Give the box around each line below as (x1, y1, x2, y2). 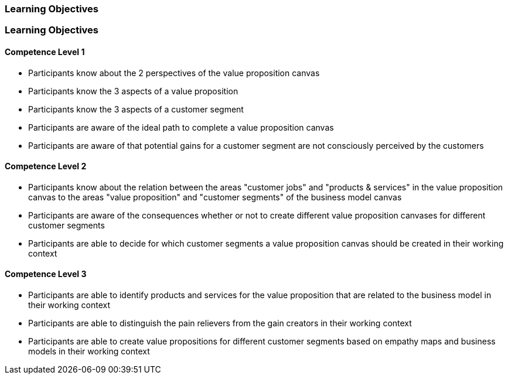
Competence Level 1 (5, 46, 85, 57)
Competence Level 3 (5, 269, 87, 279)
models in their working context (28, 346, 150, 357)
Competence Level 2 (5, 161, 87, 172)
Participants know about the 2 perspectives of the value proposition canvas (28, 67, 320, 78)
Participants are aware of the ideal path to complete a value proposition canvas (28, 122, 334, 132)
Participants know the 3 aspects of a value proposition (28, 86, 238, 96)
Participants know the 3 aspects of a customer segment (28, 104, 244, 114)
